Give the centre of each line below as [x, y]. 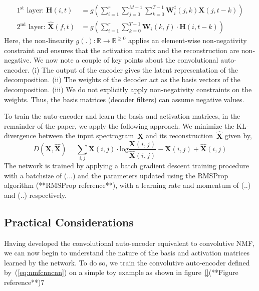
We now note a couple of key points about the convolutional [126, 60]
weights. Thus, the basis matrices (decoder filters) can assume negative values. [124, 99]
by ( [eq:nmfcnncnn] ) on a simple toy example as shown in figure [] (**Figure [121, 272]
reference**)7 [24, 282]
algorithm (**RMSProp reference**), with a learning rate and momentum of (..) [127, 185]
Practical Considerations [69, 222]
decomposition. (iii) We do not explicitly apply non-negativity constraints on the [128, 89]
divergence [20, 135]
